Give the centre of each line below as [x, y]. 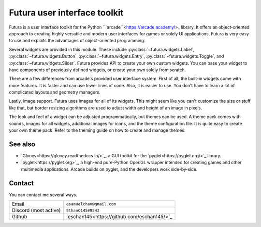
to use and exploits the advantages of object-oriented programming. [77, 41]
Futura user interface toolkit [66, 13]
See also [22, 144]
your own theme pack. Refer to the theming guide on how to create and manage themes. [97, 130]
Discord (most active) [36, 210]
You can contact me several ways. [43, 195]
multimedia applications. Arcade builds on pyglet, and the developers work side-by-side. [109, 169]
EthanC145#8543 [83, 210]
